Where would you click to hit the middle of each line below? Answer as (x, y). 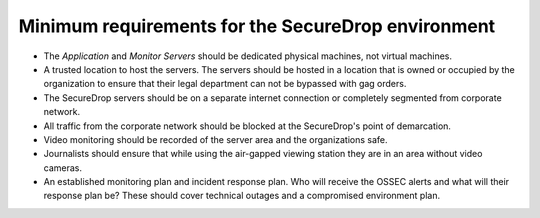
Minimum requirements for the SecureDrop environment (257, 26)
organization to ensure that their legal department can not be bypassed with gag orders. (225, 84)
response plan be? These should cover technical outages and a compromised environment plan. (241, 196)
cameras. (62, 167)
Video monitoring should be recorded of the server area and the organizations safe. (216, 139)
